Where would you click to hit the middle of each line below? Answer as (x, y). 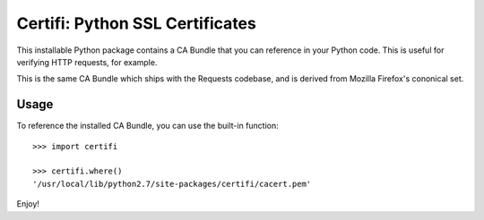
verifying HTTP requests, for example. (87, 62)
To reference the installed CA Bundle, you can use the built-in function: (148, 126)
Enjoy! (28, 204)
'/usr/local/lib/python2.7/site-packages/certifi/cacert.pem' (172, 184)
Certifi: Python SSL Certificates (137, 23)
